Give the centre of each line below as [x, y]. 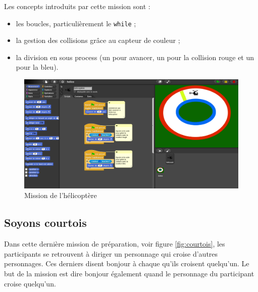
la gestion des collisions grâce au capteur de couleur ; [98, 40]
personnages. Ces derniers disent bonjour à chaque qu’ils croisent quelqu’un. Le [127, 263]
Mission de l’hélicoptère [61, 195]
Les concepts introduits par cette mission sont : [77, 6]
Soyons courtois [45, 223]
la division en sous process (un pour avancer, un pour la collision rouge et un [135, 57]
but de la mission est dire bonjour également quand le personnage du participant [129, 273]
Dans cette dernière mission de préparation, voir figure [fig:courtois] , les [115, 244]
